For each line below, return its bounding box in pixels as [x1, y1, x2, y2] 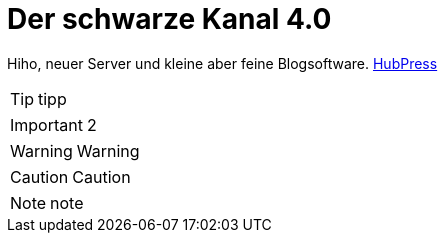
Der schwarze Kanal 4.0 [7, 2, 332, 36]
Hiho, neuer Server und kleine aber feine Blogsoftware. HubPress [7, 54, 438, 72]
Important [10, 114, 83, 135]
